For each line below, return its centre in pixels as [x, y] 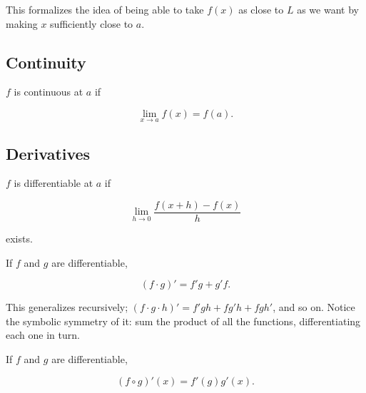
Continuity [46, 62]
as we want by [328, 9]
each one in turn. [43, 335]
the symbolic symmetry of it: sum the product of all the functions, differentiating [183, 321]
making [22, 23]
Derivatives [48, 153]
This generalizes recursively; [67, 307]
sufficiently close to [92, 23]
